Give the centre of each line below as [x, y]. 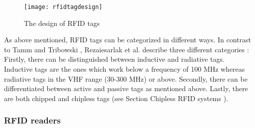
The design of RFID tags [62, 23]
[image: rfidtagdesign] [63, 7]
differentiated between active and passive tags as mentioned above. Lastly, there [126, 88]
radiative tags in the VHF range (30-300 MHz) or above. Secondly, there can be [126, 78]
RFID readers [32, 120]
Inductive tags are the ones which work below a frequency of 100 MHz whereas [125, 69]
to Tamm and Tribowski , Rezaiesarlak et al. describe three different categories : [127, 49]
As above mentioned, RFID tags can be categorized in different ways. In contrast [128, 40]
